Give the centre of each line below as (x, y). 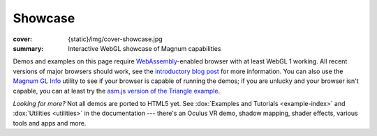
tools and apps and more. (50, 123)
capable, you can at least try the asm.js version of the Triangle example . (116, 91)
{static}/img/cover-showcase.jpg (116, 39)
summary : (28, 48)
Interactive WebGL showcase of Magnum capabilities (145, 48)
